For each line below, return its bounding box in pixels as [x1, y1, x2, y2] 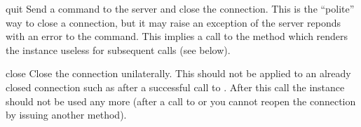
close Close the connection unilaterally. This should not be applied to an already [6, 66, 351, 81]
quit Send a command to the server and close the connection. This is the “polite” [6, 1, 355, 15]
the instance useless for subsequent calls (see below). [6, 42, 231, 57]
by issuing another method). [6, 107, 127, 122]
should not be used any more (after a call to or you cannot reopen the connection [6, 93, 356, 108]
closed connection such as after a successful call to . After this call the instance [6, 79, 345, 94]
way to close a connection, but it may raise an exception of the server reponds [6, 15, 341, 29]
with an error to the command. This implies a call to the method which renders [6, 29, 348, 44]
